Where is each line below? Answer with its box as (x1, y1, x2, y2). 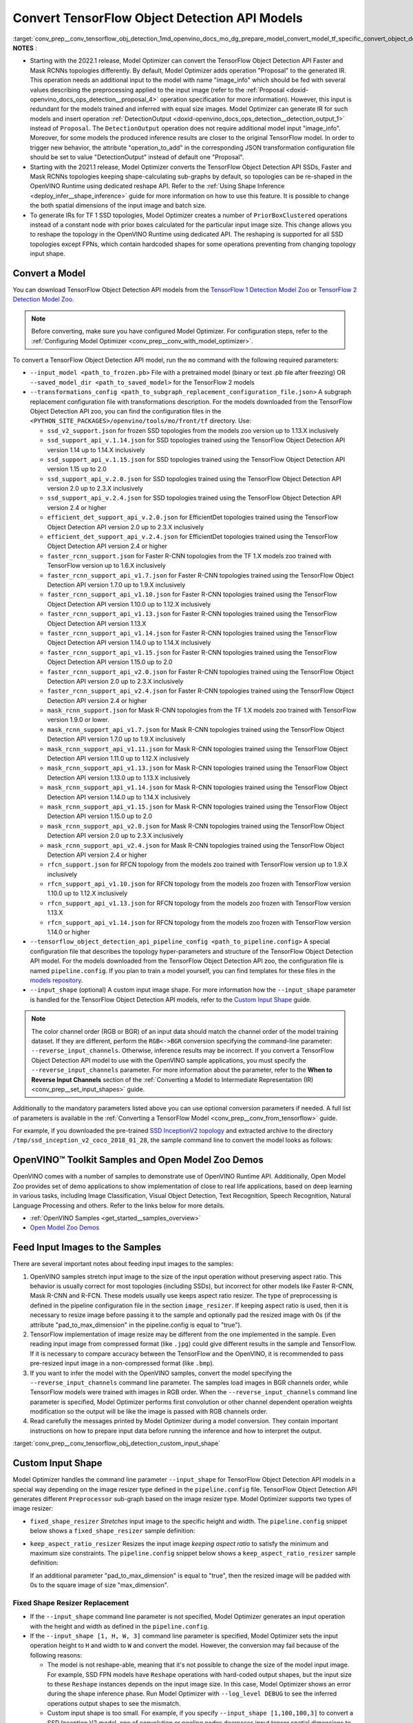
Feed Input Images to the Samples (12, 1241, 162, 1254)
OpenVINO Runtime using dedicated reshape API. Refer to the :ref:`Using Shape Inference (30, 182, 285, 190)
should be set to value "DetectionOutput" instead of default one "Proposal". (30, 153, 244, 161)
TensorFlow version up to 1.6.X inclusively (47, 562, 167, 570)
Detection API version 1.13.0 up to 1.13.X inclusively (47, 773, 191, 782)
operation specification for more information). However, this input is (160, 95, 352, 103)
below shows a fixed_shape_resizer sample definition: (30, 1527, 195, 1535)
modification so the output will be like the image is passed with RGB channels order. (30, 1407, 268, 1416)
